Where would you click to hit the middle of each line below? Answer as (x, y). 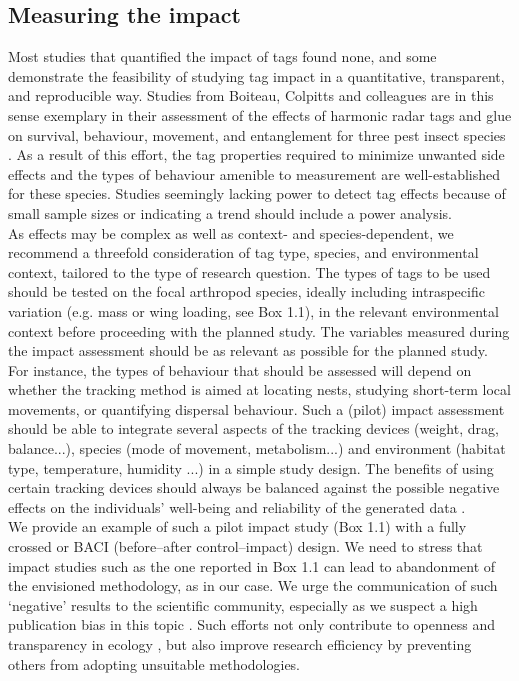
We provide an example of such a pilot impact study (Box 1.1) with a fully (237, 526)
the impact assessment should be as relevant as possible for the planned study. (248, 350)
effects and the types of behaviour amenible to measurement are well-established (254, 173)
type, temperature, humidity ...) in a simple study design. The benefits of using (251, 467)
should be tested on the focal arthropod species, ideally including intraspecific (246, 291)
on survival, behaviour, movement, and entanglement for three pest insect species (257, 134)
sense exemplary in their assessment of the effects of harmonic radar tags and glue (260, 114)
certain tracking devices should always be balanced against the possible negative (254, 487)
